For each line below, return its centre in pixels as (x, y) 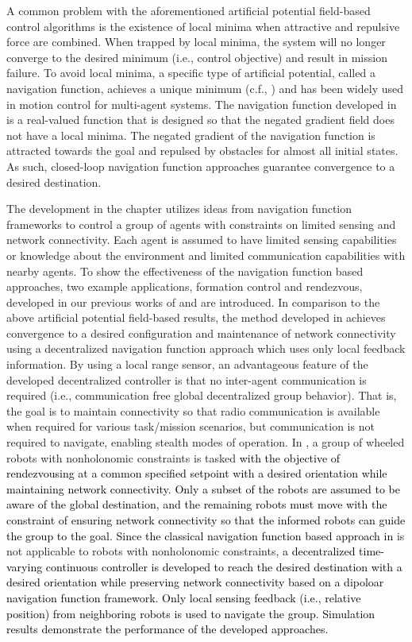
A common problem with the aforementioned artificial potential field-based (189, 10)
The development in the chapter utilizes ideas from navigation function (179, 209)
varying (25, 566)
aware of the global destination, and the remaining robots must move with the (197, 504)
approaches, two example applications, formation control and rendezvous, (185, 286)
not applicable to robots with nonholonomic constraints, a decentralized (181, 551)
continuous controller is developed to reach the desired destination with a (224, 566)
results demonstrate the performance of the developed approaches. (167, 629)
